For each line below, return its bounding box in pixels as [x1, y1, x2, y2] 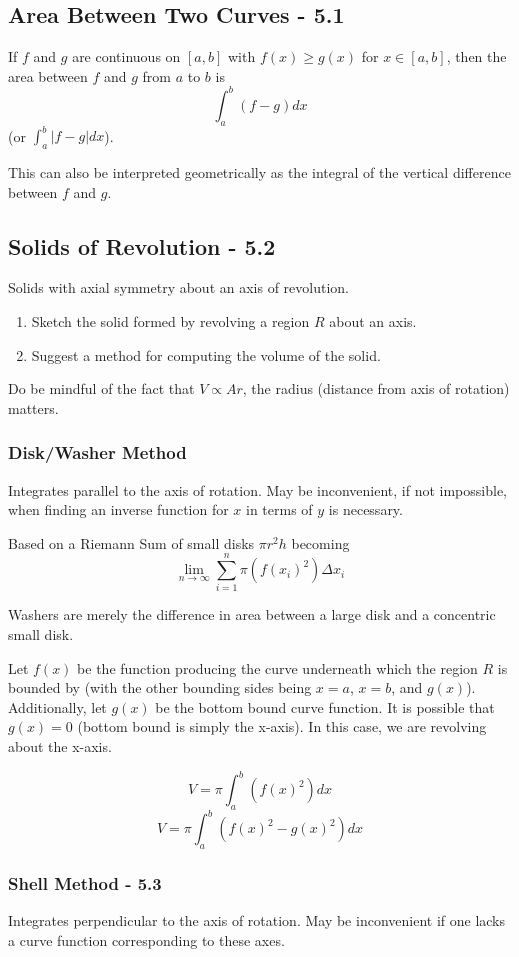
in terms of [246, 499, 313, 520]
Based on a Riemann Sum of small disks [8, 532, 255, 553]
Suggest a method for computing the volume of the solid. [31, 344, 381, 365]
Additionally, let [8, 696, 107, 717]
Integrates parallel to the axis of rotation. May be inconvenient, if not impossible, [8, 479, 507, 500]
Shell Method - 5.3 [8, 871, 162, 896]
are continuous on [72, 46, 181, 67]
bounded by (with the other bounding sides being [8, 677, 312, 698]
